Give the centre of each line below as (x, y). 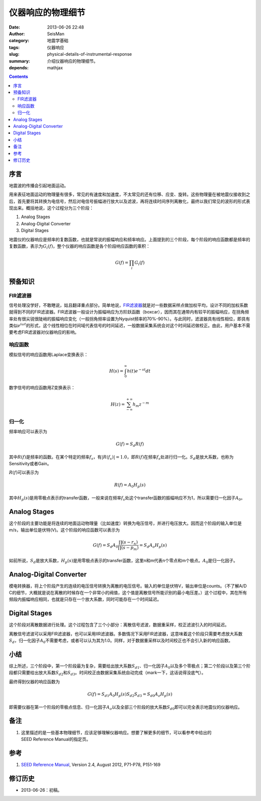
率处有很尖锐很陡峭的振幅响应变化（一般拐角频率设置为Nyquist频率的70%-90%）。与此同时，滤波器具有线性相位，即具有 (130, 319)
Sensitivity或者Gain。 (30, 463)
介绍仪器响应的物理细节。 (72, 61)
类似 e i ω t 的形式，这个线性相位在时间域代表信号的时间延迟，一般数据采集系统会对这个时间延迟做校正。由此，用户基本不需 (130, 325)
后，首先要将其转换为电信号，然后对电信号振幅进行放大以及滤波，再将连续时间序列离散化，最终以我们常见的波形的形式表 (130, 201)
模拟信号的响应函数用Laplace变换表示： (49, 354)
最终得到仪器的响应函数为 (34, 681)
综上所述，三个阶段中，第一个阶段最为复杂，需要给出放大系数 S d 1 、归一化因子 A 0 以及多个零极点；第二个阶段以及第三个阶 (130, 666)
